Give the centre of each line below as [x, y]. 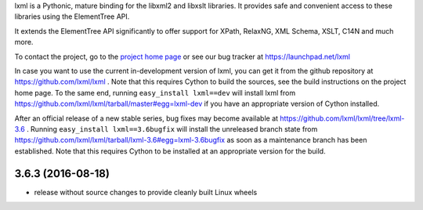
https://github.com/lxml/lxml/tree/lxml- [342, 118]
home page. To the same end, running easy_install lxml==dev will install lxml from [155, 92]
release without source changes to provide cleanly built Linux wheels [146, 192]
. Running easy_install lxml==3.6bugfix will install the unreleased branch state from [172, 129]
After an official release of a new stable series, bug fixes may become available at [146, 118]
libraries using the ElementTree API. [72, 16]
